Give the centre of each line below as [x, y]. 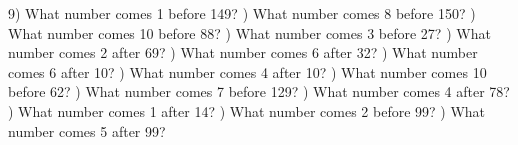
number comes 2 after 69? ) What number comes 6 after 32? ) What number [243, 52]
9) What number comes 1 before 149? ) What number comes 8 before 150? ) [242, 13]
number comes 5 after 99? [87, 130]
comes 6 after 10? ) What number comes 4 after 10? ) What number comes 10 [247, 71]
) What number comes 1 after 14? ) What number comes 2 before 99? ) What [247, 110]
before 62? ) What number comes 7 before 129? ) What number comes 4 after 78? [259, 91]
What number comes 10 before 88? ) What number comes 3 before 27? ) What [249, 32]
